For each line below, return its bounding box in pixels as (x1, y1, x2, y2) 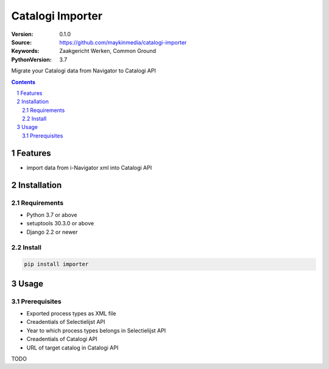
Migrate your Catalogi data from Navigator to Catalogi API (11, 67, 157, 74)
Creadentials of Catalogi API (26, 336, 97, 343)
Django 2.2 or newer (26, 228, 79, 236)
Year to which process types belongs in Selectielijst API (26, 326, 166, 334)
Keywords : (11, 47, 40, 55)
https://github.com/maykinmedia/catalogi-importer (59, 38, 187, 46)
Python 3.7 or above (26, 211, 77, 219)
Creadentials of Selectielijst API (26, 318, 105, 326)
